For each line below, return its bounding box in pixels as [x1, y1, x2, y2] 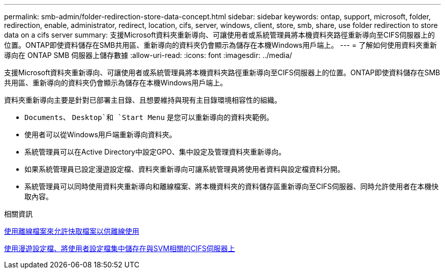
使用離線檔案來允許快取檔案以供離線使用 [4, 227, 139, 235]
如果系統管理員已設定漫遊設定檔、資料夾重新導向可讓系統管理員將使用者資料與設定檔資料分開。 [24, 165, 344, 173]
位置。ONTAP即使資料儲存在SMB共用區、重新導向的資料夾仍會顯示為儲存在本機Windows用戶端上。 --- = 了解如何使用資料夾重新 [4, 41, 437, 49]
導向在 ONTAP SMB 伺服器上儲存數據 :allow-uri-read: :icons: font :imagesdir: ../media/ [4, 51, 292, 59]
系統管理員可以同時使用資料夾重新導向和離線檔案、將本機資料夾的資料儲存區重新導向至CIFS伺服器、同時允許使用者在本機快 [24, 182, 439, 191]
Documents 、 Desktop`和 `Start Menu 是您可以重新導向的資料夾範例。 [24, 113, 274, 122]
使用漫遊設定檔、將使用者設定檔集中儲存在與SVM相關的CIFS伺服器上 [4, 244, 235, 253]
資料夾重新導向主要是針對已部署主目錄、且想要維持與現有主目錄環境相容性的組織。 [4, 96, 281, 104]
